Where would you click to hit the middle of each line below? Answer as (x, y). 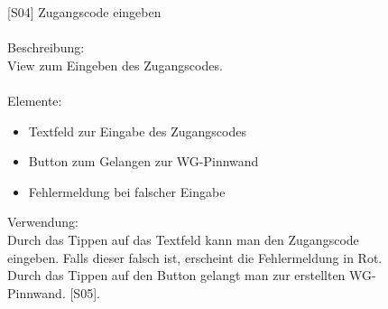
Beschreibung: (46, 47)
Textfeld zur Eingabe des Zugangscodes (137, 131)
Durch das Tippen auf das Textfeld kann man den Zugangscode (183, 239)
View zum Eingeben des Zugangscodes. (115, 65)
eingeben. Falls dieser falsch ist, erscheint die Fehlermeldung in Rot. (195, 257)
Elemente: (35, 100)
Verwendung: (43, 222)
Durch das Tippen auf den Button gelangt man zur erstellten (176, 275)
